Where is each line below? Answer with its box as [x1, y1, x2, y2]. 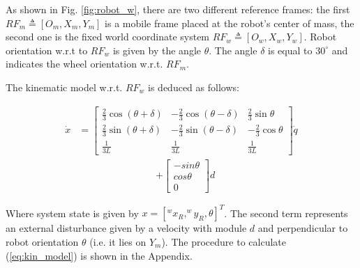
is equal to [268, 42, 313, 57]
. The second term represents [224, 205, 348, 220]
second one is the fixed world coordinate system [6, 29, 210, 44]
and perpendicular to [257, 221, 348, 235]
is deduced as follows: [148, 79, 239, 94]
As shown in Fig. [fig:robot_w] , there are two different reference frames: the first [6, 2, 350, 16]
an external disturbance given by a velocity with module [6, 221, 247, 235]
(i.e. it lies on [89, 234, 147, 249]
